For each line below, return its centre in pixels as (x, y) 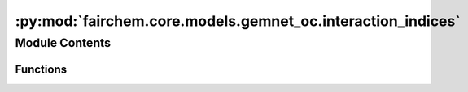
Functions (41, 69)
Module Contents (63, 43)
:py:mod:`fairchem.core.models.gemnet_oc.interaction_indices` (238, 21)
